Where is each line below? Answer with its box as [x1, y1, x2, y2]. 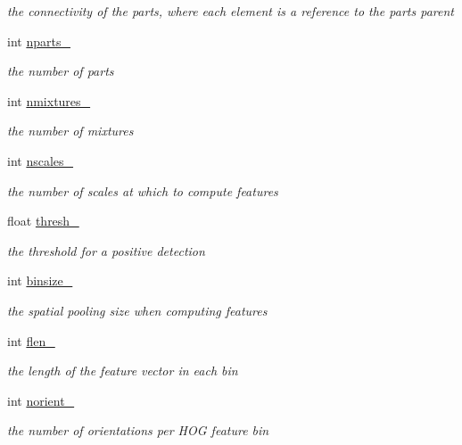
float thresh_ [7, 211, 79, 230]
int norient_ [7, 391, 75, 409]
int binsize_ [7, 271, 73, 290]
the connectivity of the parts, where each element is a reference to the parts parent [7, 2, 454, 20]
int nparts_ [7, 31, 70, 50]
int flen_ [7, 331, 55, 350]
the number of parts [7, 62, 114, 80]
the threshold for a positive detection [7, 241, 205, 260]
